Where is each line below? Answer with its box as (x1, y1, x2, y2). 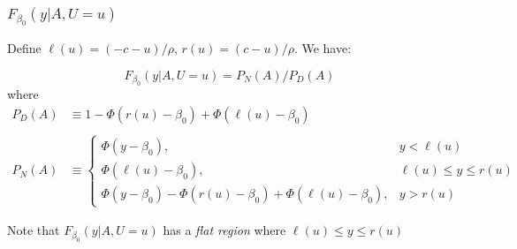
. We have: (293, 39, 352, 57)
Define (7, 39, 42, 57)
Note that (7, 221, 60, 239)
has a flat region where (163, 221, 286, 239)
